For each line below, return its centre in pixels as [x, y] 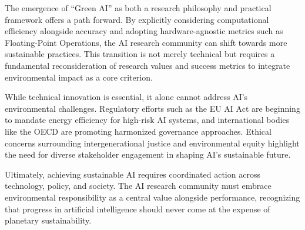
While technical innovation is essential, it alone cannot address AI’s [126, 97]
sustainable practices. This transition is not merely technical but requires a [140, 54]
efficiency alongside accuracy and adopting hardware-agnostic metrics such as [144, 31]
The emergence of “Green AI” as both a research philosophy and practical [138, 8]
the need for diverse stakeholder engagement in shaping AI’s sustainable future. [148, 154]
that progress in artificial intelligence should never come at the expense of [138, 209]
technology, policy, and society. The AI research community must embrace [138, 186]
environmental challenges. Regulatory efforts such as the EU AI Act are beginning [152, 108]
